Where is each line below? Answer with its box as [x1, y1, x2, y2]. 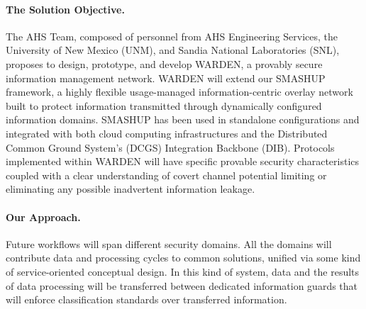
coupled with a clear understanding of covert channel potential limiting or [6, 167, 327, 182]
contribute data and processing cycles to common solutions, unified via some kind [6, 250, 361, 265]
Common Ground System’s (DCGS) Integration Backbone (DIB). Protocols [6, 140, 335, 154]
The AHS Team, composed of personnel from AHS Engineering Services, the [6, 28, 338, 43]
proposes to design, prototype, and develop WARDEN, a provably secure [6, 56, 323, 71]
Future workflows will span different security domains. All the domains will [6, 236, 332, 251]
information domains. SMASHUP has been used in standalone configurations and [6, 112, 360, 127]
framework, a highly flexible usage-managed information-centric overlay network [6, 84, 353, 99]
